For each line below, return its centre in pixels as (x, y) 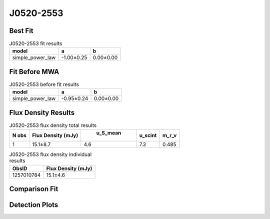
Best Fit (21, 31)
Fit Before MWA (34, 72)
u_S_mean (109, 133)
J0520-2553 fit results (36, 43)
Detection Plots (34, 205)
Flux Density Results (42, 112)
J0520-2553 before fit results (44, 84)
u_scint (148, 135)
